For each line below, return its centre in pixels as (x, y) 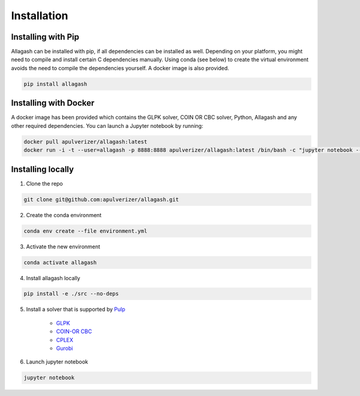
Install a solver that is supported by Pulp (76, 310)
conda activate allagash (60, 262)
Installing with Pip (45, 37)
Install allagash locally (53, 278)
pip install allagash (55, 84)
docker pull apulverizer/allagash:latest (85, 142)
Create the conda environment (64, 215)
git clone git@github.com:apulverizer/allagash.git (101, 199)
